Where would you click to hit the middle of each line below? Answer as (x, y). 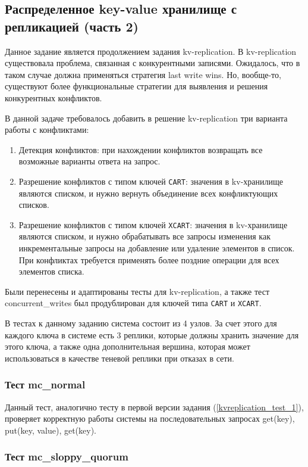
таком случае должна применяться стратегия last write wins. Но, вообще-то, (143, 74)
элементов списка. (51, 271)
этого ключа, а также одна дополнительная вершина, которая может (128, 346)
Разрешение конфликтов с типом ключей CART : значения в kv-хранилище (151, 181)
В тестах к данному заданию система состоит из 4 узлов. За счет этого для (141, 323)
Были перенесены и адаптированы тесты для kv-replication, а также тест (137, 291)
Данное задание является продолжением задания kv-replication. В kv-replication (151, 51)
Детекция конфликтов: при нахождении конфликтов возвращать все (141, 149)
